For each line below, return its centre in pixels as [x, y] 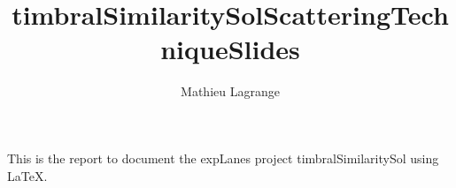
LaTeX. [27, 175]
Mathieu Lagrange [230, 91]
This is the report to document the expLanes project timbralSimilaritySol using [223, 158]
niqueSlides [230, 49]
